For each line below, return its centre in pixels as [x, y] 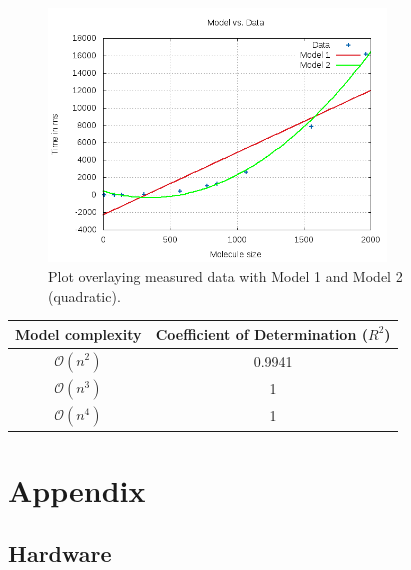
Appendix [77, 489]
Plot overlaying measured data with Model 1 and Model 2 [225, 275]
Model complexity [78, 333]
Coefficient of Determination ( [261, 333]
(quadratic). [84, 295]
